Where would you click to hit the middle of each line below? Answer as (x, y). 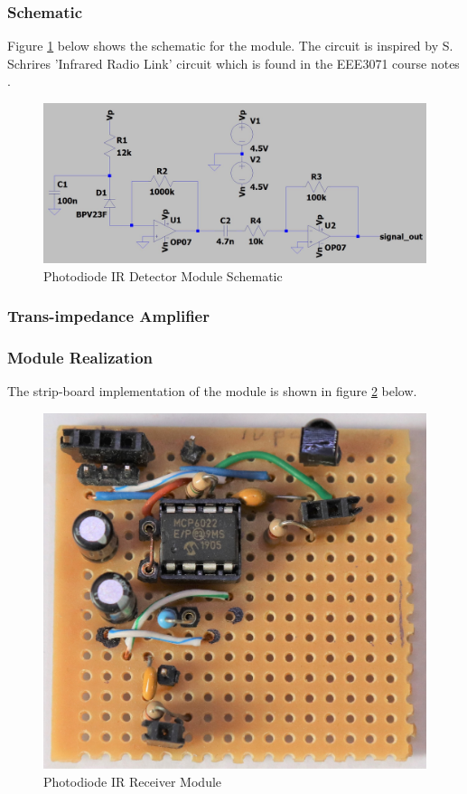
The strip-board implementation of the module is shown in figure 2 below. (212, 391)
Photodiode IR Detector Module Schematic (163, 275)
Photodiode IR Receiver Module (133, 781)
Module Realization (80, 358)
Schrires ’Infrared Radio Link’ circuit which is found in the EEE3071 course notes (233, 63)
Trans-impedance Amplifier (108, 316)
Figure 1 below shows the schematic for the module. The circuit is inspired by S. (230, 46)
